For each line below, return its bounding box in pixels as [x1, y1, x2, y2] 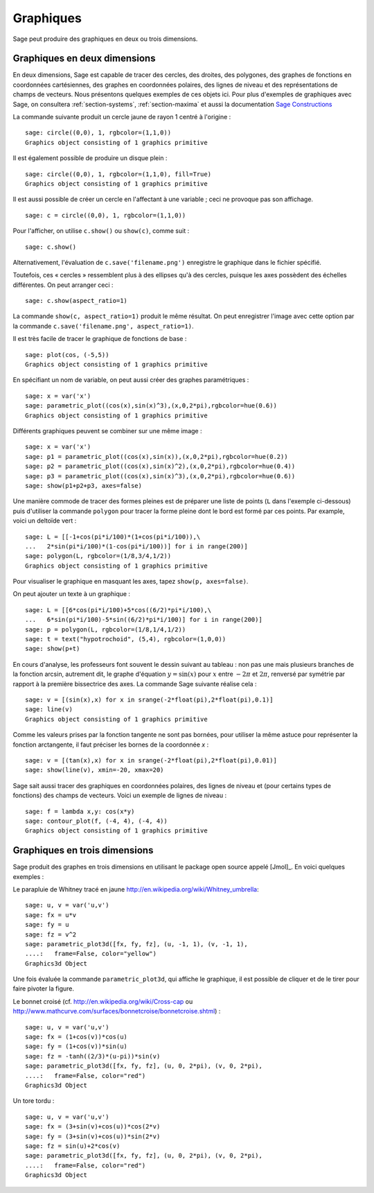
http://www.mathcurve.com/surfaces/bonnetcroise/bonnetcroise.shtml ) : [12, 1007, 221, 1016]
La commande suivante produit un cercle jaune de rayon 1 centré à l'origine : [12, 113, 231, 121]
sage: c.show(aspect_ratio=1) [25, 297, 128, 305]
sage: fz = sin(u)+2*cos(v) [25, 1142, 121, 1150]
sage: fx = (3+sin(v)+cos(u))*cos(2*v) [25, 1123, 161, 1131]
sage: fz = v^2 [25, 930, 77, 939]
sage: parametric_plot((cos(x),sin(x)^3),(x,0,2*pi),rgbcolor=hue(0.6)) [25, 402, 277, 410]
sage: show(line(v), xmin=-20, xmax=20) [25, 766, 164, 774]
